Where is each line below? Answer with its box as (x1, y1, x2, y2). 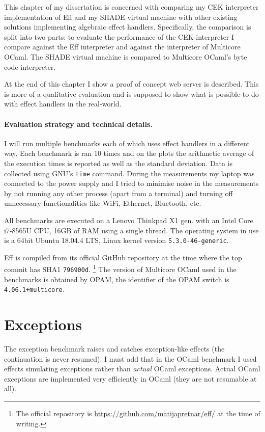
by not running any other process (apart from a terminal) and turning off (4, 187, 233, 198)
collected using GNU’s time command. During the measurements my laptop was (4, 168, 255, 178)
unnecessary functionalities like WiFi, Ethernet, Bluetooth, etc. (4, 198, 201, 208)
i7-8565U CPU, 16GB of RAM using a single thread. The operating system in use (4, 225, 259, 235)
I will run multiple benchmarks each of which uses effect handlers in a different (4, 138, 250, 148)
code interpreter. (4, 61, 56, 72)
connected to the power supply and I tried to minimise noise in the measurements (4, 178, 259, 188)
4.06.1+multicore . (4, 284, 65, 294)
